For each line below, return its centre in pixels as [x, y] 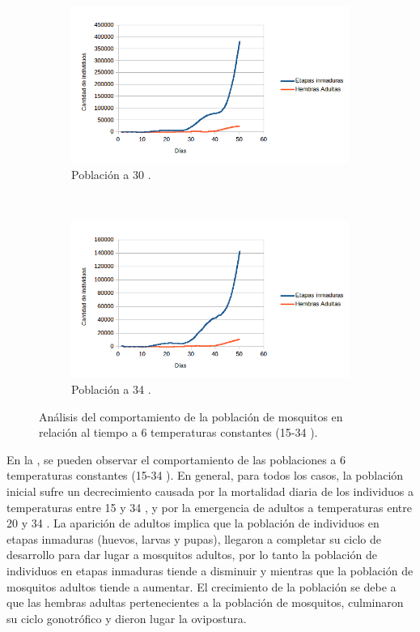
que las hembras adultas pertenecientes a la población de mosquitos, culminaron [205, 602]
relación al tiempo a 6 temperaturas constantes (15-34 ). [178, 432]
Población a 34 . [111, 389]
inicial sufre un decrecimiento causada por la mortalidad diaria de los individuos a [210, 491]
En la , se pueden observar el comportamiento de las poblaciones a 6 [176, 459]
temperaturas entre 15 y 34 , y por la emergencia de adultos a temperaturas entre [210, 507]
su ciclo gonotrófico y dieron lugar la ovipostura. [127, 618]
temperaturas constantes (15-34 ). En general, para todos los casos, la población [205, 475]
